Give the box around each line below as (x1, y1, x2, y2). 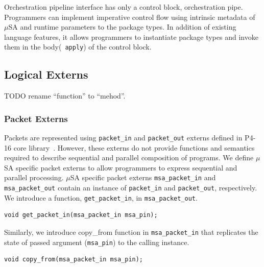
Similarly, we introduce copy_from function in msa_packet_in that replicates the (4, 227, 258, 237)
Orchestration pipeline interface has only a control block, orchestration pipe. (4, 2, 243, 12)
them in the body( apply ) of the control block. (4, 41, 152, 52)
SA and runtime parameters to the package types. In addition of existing (8, 21, 236, 32)
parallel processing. (4, 172, 64, 183)
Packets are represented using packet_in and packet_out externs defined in (4, 132, 243, 143)
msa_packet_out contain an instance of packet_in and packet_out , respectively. (4, 182, 257, 193)
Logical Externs (4, 66, 88, 82)
